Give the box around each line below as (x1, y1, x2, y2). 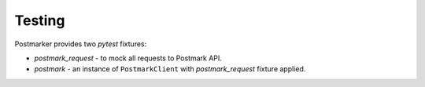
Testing (14, 12, 65, 29)
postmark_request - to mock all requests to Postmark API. (34, 53, 222, 63)
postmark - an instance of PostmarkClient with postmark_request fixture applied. (34, 64, 306, 74)
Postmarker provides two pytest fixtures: (14, 39, 147, 49)
